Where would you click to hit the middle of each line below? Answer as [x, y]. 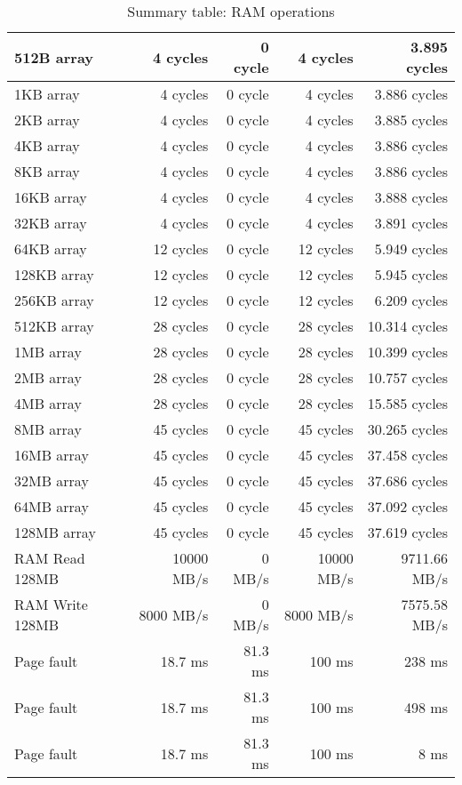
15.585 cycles [407, 403]
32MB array [52, 481]
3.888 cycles [411, 197]
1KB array [47, 94]
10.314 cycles [407, 326]
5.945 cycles [411, 274]
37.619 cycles [407, 532]
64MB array [52, 506]
